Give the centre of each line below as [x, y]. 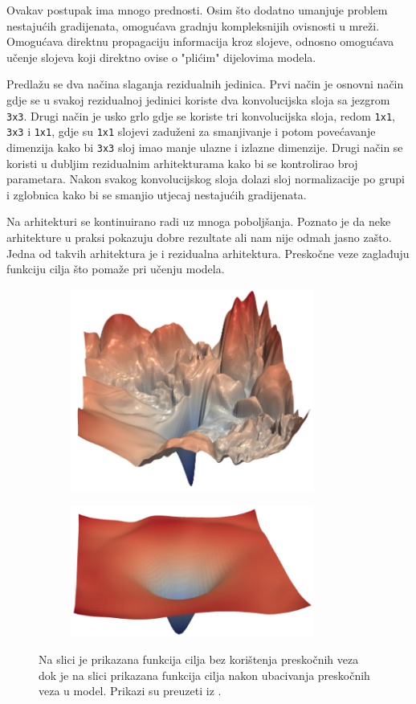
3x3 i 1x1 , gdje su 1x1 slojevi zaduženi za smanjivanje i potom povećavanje [191, 131]
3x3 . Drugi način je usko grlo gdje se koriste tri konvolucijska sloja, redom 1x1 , [201, 115]
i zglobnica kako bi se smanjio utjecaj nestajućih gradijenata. [157, 194]
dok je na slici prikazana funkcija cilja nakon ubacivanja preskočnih [204, 675]
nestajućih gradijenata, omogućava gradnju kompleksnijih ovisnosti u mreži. [193, 25]
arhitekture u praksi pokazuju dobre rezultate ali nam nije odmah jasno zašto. [199, 237]
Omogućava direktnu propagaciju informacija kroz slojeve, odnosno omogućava [200, 41]
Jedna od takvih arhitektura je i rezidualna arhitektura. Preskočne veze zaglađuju [208, 253]
